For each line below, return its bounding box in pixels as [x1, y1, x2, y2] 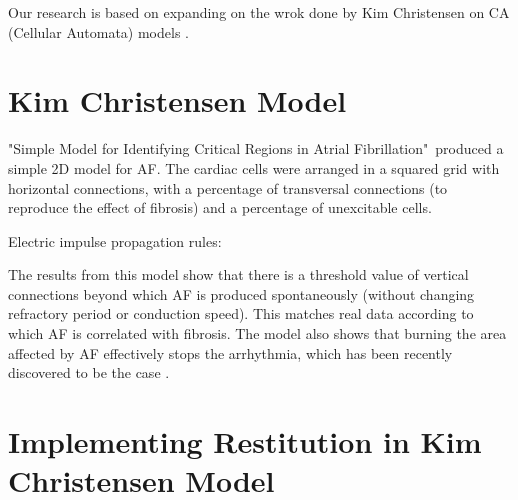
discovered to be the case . [8, 362, 170, 383]
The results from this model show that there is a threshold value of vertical [8, 264, 469, 285]
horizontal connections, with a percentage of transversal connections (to [8, 177, 448, 198]
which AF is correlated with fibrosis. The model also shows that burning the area [8, 323, 507, 344]
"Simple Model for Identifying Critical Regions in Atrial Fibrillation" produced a [8, 138, 504, 159]
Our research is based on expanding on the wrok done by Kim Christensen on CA [8, 2, 510, 22]
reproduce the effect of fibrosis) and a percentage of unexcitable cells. [8, 197, 432, 218]
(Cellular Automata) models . [8, 21, 189, 42]
